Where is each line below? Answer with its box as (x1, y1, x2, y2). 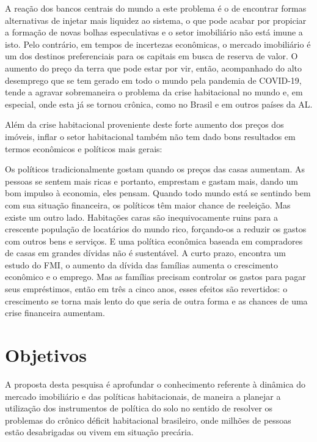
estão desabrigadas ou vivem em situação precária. (5, 425, 194, 438)
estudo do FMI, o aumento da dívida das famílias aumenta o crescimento (5, 258, 278, 271)
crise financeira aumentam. (5, 306, 105, 319)
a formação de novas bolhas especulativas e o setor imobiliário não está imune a (5, 26, 303, 39)
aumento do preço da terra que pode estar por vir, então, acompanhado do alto (5, 61, 302, 74)
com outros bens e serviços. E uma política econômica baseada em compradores (5, 234, 303, 247)
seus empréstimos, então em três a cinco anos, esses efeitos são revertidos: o (5, 282, 288, 295)
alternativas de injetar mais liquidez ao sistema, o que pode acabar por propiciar (5, 13, 307, 26)
